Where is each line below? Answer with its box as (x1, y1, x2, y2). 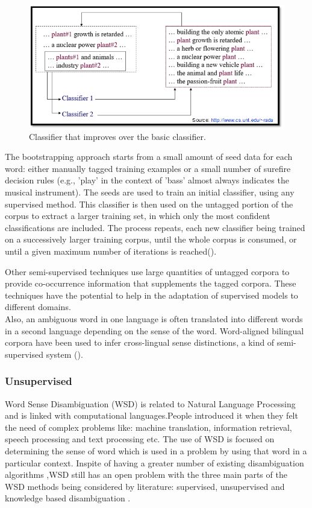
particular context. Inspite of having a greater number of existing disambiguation (5, 456, 304, 469)
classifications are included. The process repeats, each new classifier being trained (5, 221, 305, 233)
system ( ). (46, 348, 83, 360)
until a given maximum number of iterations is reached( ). (5, 245, 217, 258)
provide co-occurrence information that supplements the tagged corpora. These (5, 277, 296, 290)
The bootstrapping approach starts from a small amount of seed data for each (5, 150, 293, 163)
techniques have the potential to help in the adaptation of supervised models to (5, 288, 298, 301)
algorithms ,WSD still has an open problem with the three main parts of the (5, 468, 287, 481)
